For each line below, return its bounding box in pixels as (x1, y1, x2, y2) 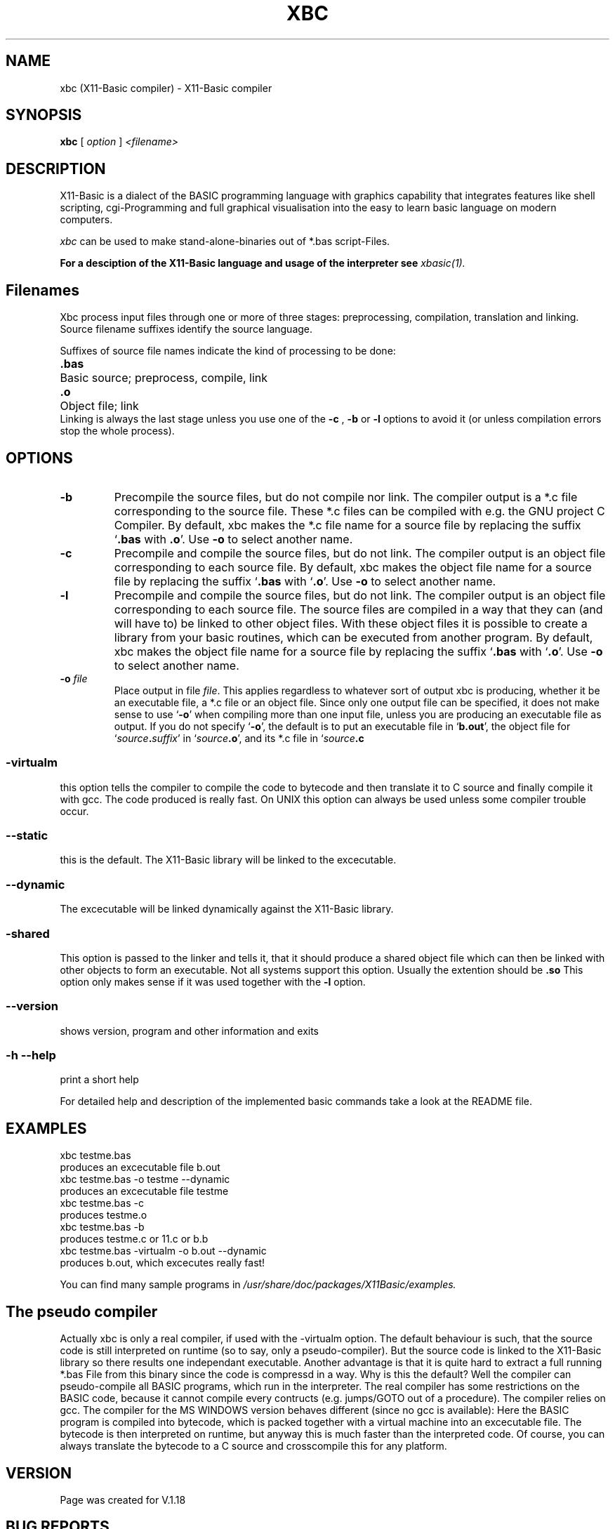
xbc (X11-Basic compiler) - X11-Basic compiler (60, 81, 272, 94)
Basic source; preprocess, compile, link (60, 371, 268, 385)
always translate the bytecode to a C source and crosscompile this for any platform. (60, 1440, 447, 1452)
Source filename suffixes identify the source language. (60, 323, 313, 336)
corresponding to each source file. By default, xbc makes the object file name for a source (114, 560, 592, 574)
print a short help (60, 1073, 139, 1086)
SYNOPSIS (6, 106, 82, 124)
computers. (60, 213, 113, 226)
